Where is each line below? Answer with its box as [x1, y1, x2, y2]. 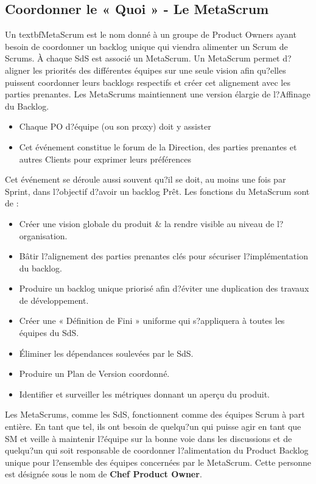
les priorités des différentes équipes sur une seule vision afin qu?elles [32, 63, 286, 76]
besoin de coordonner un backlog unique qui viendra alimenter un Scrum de [5, 40, 288, 52]
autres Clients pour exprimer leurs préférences [19, 152, 191, 165]
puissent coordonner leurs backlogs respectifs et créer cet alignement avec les [5, 75, 290, 88]
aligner [5, 63, 30, 76]
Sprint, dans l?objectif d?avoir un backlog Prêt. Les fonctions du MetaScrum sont [5, 184, 310, 197]
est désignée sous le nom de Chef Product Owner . [5, 468, 202, 480]
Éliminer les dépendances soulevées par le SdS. [19, 346, 194, 359]
